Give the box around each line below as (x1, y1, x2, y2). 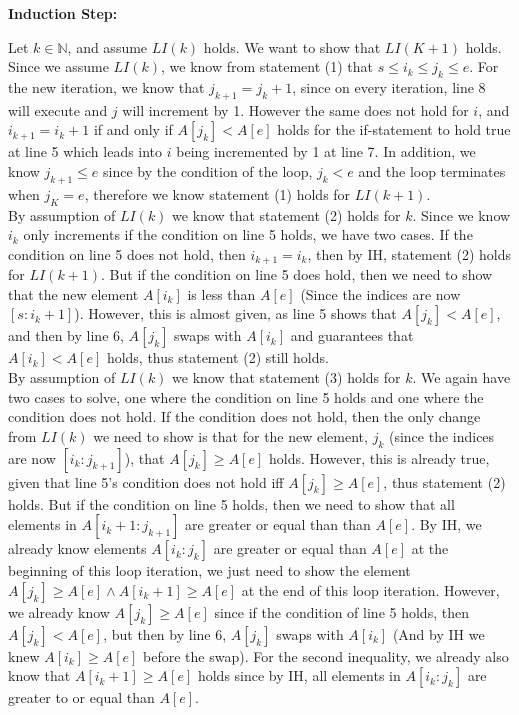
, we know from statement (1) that (161, 56, 374, 77)
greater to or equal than (8, 687, 155, 708)
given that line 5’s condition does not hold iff (8, 471, 284, 492)
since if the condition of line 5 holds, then (214, 601, 469, 622)
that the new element (8, 283, 139, 304)
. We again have (412, 366, 511, 387)
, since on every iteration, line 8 (292, 76, 486, 97)
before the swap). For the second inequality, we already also (143, 645, 509, 666)
